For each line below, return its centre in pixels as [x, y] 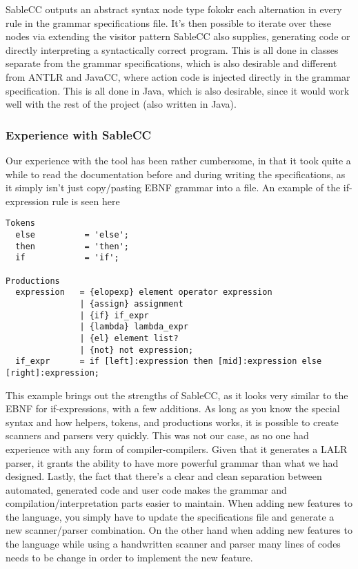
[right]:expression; [53, 373]
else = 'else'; [72, 235]
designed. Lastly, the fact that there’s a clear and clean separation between [164, 476]
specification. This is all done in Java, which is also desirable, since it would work [178, 90]
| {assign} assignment [131, 303]
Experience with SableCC [79, 134]
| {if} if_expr [114, 315]
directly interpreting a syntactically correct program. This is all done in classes [172, 49]
